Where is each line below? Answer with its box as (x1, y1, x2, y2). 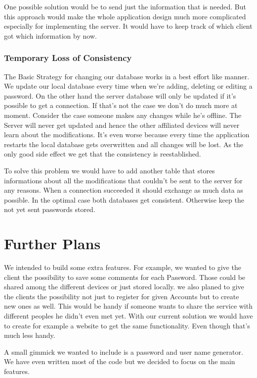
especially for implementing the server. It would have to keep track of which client (4, 21, 253, 31)
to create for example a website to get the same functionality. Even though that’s (4, 320, 250, 330)
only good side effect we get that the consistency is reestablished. (4, 149, 201, 159)
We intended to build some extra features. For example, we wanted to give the (4, 262, 241, 272)
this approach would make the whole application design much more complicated (4, 11, 246, 21)
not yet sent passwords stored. (4, 204, 95, 215)
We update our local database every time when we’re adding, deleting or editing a (4, 81, 253, 91)
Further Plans (4, 233, 101, 254)
